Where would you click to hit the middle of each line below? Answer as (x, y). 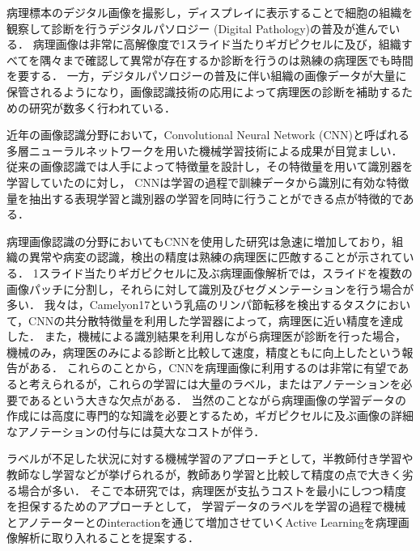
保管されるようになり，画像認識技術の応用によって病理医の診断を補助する (204, 91)
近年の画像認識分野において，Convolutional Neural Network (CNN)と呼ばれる (208, 135)
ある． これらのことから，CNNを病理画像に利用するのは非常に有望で (213, 368)
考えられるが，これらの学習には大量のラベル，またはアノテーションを (215, 384)
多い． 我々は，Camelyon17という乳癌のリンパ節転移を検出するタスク (192, 305)
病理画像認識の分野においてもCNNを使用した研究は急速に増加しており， (199, 241)
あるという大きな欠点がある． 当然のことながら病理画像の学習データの (218, 399)
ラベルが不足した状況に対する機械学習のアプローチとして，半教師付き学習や (210, 458)
